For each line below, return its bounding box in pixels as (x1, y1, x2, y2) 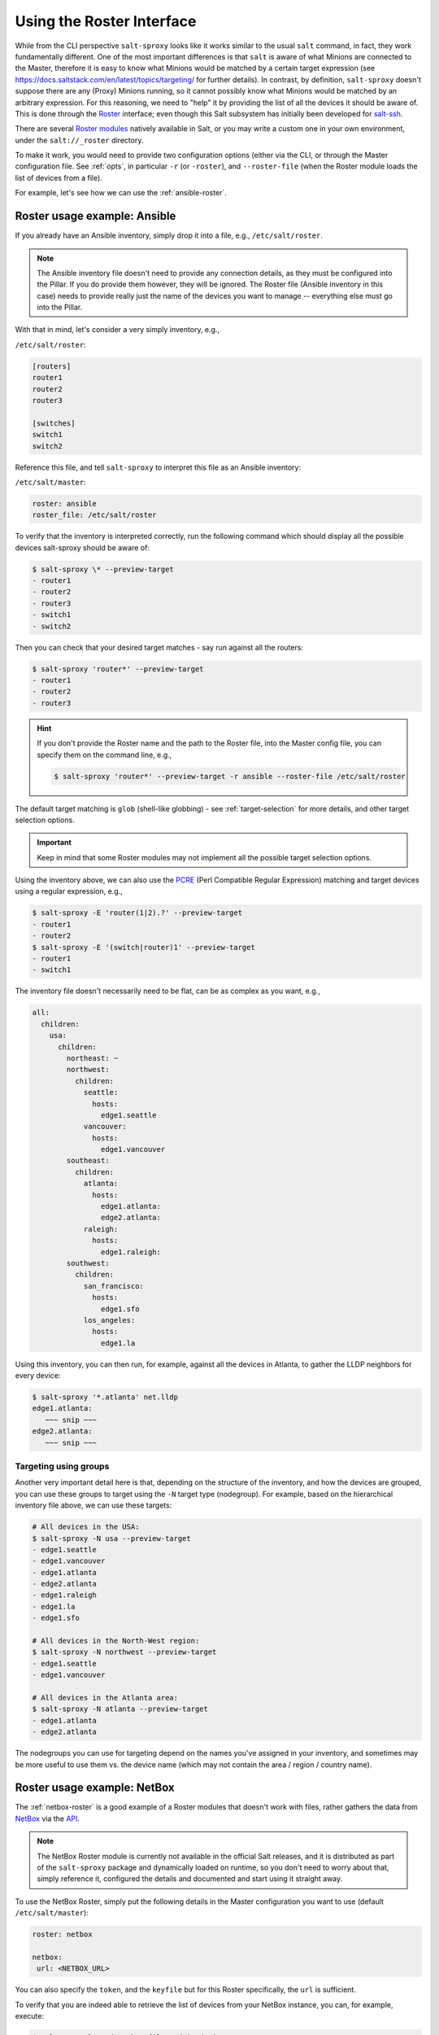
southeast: (66, 1156, 110, 1166)
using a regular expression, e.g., (15, 886, 124, 896)
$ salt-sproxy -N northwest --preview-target (32, 1648, 217, 1656)
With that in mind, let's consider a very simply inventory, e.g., (15, 325, 219, 335)
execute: (15, 2011, 45, 2021)
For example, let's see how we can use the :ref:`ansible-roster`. (15, 188, 228, 198)
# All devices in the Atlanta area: (32, 1693, 179, 1702)
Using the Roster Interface (15, 12, 197, 30)
